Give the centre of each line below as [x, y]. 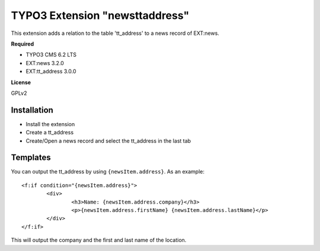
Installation [32, 110]
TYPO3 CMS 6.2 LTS [51, 55]
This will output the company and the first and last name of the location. [99, 240]
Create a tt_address [50, 133]
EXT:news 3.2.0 [45, 63]
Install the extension [50, 124]
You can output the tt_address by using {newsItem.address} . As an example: [108, 172]
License [21, 82]
